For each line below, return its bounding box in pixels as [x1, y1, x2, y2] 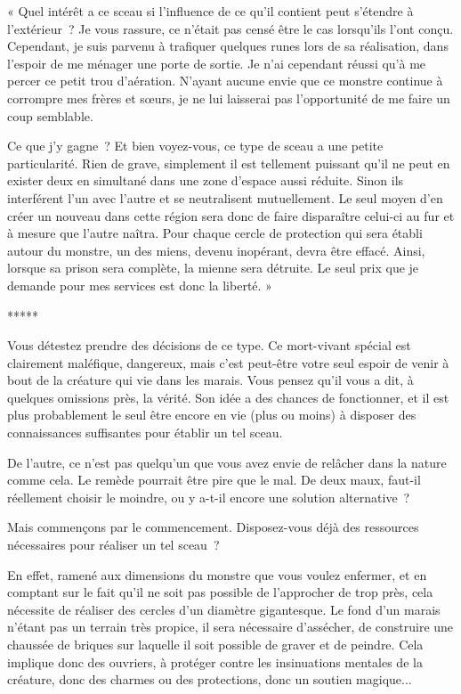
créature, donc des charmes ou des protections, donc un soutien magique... [7, 670, 412, 689]
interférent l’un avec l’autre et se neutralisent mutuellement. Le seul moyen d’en [7, 188, 443, 207]
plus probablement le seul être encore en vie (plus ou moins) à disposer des [7, 405, 417, 424]
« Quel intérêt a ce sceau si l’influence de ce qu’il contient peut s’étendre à [7, 2, 414, 20]
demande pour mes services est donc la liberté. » [7, 275, 272, 294]
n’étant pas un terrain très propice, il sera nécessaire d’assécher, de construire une [7, 617, 454, 636]
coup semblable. [7, 106, 93, 125]
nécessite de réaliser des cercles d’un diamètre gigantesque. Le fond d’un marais [7, 600, 441, 618]
